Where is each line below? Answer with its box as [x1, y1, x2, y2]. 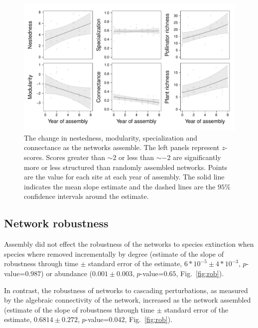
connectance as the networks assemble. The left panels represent [24, 142, 220, 153]
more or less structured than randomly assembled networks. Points [24, 162, 228, 172]
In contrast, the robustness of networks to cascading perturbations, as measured [4, 285, 248, 295]
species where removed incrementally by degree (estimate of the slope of [4, 248, 224, 259]
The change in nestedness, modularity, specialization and [24, 132, 198, 143]
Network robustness [4, 215, 109, 231]
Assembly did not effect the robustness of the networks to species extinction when [4, 239, 254, 249]
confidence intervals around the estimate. [24, 191, 149, 201]
